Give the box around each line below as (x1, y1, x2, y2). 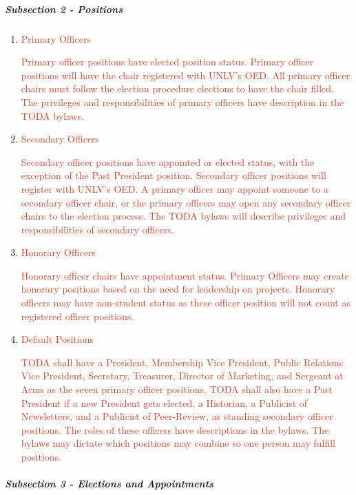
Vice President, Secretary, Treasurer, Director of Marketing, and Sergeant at (21, 368, 344, 383)
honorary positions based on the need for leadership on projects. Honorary (21, 282, 335, 296)
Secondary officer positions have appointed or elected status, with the (21, 154, 315, 169)
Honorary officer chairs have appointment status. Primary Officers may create (21, 268, 349, 282)
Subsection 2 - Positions (5, 1, 123, 16)
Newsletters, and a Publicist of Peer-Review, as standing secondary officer (21, 409, 333, 423)
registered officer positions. (21, 308, 134, 323)
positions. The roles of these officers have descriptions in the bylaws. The (21, 422, 329, 436)
